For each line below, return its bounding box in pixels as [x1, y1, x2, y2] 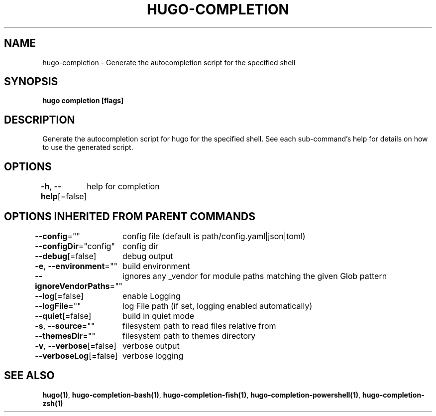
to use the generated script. [42, 143, 133, 152]
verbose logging [122, 350, 184, 361]
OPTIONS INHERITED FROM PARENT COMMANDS [4, 210, 255, 223]
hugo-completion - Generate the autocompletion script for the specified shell [42, 58, 296, 67]
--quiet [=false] [35, 310, 92, 321]
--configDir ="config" [35, 241, 115, 251]
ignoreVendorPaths [35, 280, 110, 291]
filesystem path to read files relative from [122, 320, 276, 331]
